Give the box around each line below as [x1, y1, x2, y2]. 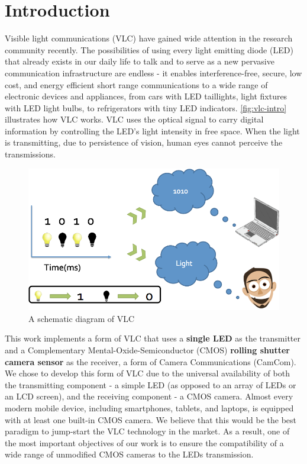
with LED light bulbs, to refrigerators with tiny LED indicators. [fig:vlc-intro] [5, 101, 287, 114]
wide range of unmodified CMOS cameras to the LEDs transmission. [5, 448, 254, 460]
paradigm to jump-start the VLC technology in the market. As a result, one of [5, 425, 290, 437]
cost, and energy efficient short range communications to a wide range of [5, 78, 268, 91]
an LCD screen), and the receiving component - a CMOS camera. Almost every [5, 390, 293, 402]
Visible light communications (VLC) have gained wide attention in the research [5, 32, 293, 44]
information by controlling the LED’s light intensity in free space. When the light [5, 124, 300, 137]
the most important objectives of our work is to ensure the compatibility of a [5, 436, 284, 449]
